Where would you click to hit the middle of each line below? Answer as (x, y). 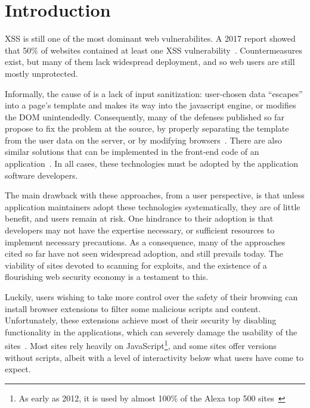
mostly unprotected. (41, 73)
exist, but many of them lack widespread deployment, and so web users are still (150, 62)
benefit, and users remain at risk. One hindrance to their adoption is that (139, 218)
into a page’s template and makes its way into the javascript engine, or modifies (151, 105)
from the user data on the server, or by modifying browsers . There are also (143, 140)
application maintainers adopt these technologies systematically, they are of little (153, 206)
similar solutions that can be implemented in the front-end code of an (132, 152)
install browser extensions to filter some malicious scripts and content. (133, 308)
